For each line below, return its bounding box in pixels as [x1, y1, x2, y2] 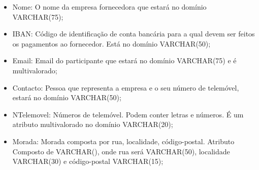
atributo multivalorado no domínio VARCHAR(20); [12, 119, 173, 130]
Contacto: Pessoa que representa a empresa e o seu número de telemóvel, [12, 82, 239, 93]
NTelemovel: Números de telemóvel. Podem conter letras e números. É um [12, 109, 244, 119]
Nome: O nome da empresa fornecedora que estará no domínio [12, 2, 207, 12]
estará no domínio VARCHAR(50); [12, 92, 121, 103]
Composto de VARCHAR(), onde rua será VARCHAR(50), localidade [12, 146, 230, 156]
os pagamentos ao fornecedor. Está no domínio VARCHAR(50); [12, 38, 211, 49]
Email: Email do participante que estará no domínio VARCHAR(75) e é [12, 55, 237, 66]
